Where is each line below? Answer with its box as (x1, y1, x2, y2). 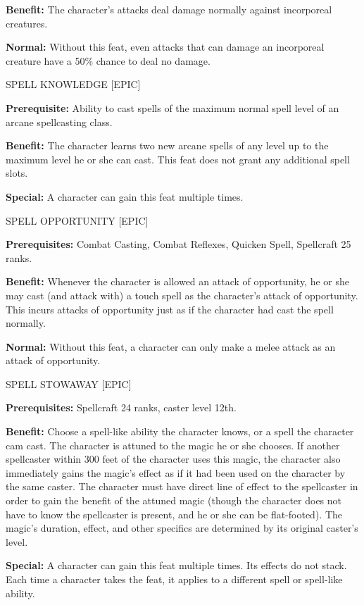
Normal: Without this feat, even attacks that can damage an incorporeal (6, 39, 325, 54)
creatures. (6, 15, 48, 30)
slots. (6, 166, 28, 180)
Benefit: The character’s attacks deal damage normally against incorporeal (6, 2, 332, 16)
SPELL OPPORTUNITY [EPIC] (6, 213, 149, 227)
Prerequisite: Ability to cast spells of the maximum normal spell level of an (6, 100, 339, 115)
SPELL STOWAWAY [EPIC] (6, 376, 132, 391)
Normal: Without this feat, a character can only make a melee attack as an (6, 339, 336, 354)
